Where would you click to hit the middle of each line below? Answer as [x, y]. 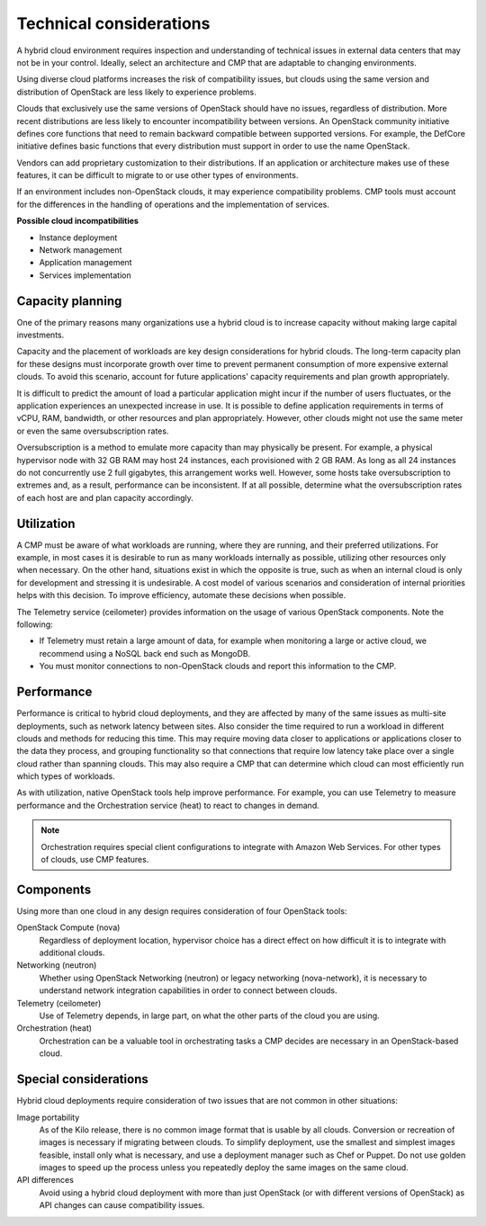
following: [35, 624]
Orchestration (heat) [54, 1028]
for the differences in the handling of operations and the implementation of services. [173, 204]
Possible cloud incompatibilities [78, 221]
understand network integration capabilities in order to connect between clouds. [188, 990]
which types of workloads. [66, 776]
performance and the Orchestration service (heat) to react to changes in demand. [168, 805]
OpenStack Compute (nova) [68, 927]
